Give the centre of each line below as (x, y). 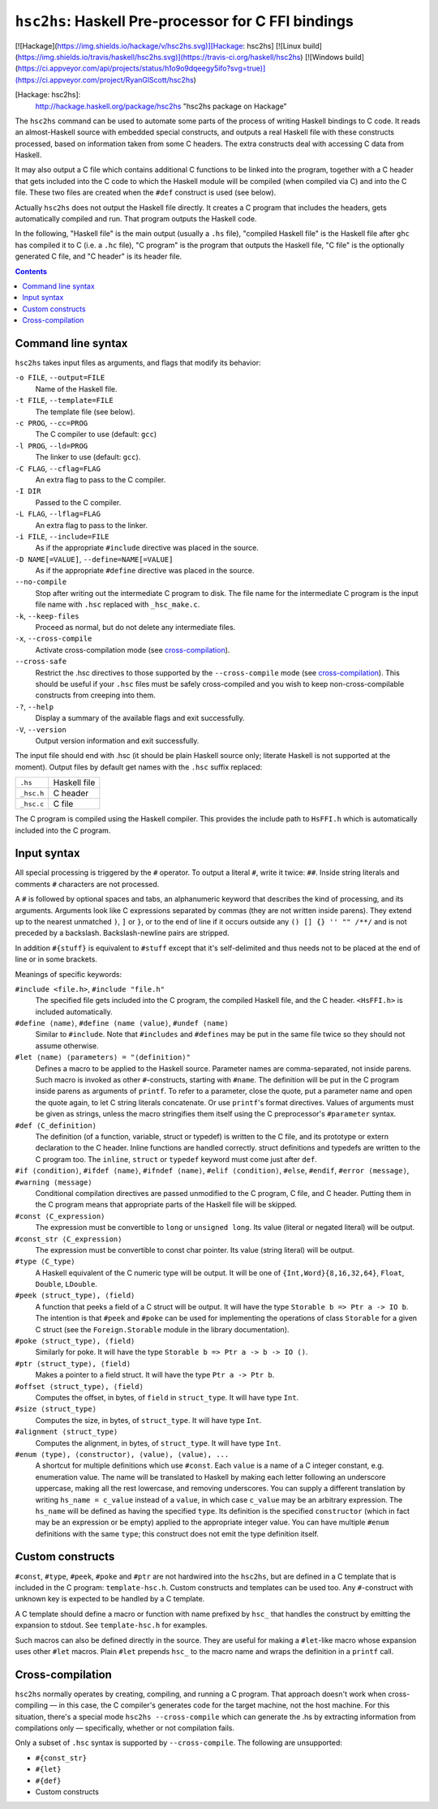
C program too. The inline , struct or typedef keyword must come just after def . (176, 1159)
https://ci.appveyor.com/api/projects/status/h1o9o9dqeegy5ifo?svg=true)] (142, 68)
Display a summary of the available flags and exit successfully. (140, 718)
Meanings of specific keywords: (68, 974)
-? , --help (34, 706)
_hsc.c (32, 804)
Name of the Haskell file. (76, 388)
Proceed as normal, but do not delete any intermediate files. (135, 628)
